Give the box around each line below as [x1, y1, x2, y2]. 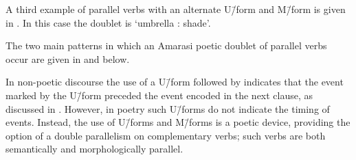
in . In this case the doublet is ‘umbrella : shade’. [5, 15, 211, 29]
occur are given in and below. [5, 51, 130, 66]
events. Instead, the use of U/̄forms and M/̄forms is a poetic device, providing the [5, 115, 351, 129]
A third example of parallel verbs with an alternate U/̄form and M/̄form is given [5, 2, 346, 16]
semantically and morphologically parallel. [5, 142, 183, 156]
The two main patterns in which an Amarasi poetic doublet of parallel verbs [5, 38, 327, 53]
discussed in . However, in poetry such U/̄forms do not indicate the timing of [5, 101, 330, 116]
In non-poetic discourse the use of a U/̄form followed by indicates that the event [5, 75, 344, 89]
